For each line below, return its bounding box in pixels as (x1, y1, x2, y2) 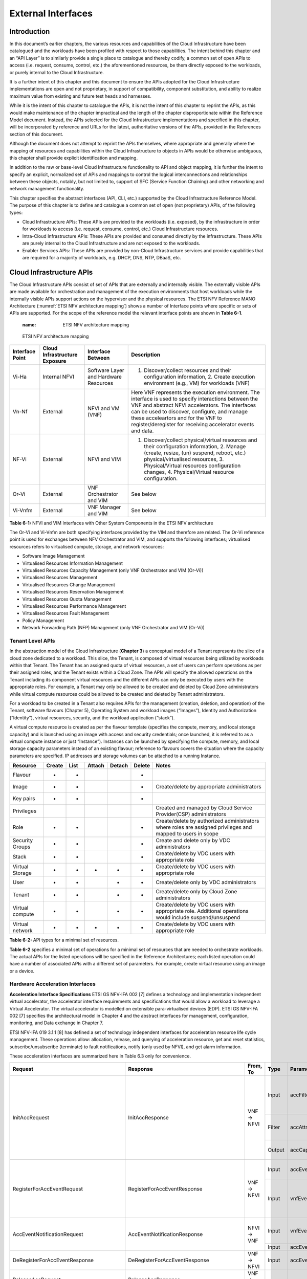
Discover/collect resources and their (144, 366, 231, 373)
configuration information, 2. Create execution (144, 373, 255, 380)
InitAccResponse (128, 1114, 169, 1121)
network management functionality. (9, 186, 84, 192)
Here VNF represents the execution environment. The (131, 389, 260, 396)
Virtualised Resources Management (22, 575, 98, 581)
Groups (12, 843, 31, 850)
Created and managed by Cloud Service (156, 804, 253, 811)
